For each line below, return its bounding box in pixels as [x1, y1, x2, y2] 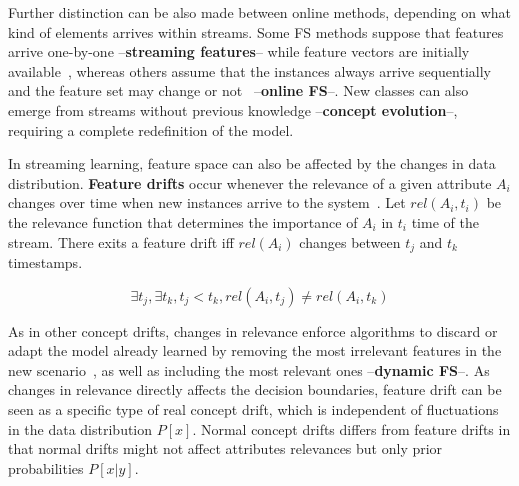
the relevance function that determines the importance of [8, 211, 358, 232]
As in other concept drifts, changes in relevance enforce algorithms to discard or [8, 320, 498, 341]
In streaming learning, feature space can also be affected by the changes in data [8, 153, 496, 174]
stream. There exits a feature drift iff [8, 231, 234, 252]
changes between [299, 231, 401, 252]
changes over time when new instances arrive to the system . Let [8, 192, 406, 213]
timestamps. [8, 251, 83, 272]
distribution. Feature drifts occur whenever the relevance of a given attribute [8, 172, 492, 193]
